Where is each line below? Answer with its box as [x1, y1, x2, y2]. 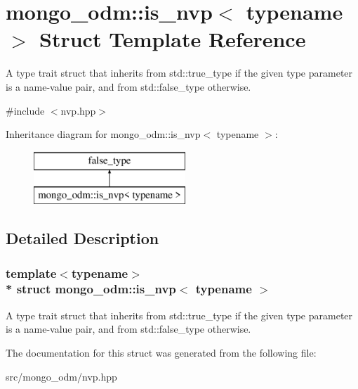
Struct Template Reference [39, 25, 306, 53]
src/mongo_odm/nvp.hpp [6, 369, 117, 383]
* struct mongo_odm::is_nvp [6, 280, 176, 298]
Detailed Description [6, 227, 159, 249]
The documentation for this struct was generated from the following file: [6, 345, 317, 359]
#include [6, 103, 45, 117]
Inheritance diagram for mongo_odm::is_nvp [6, 127, 201, 141]
